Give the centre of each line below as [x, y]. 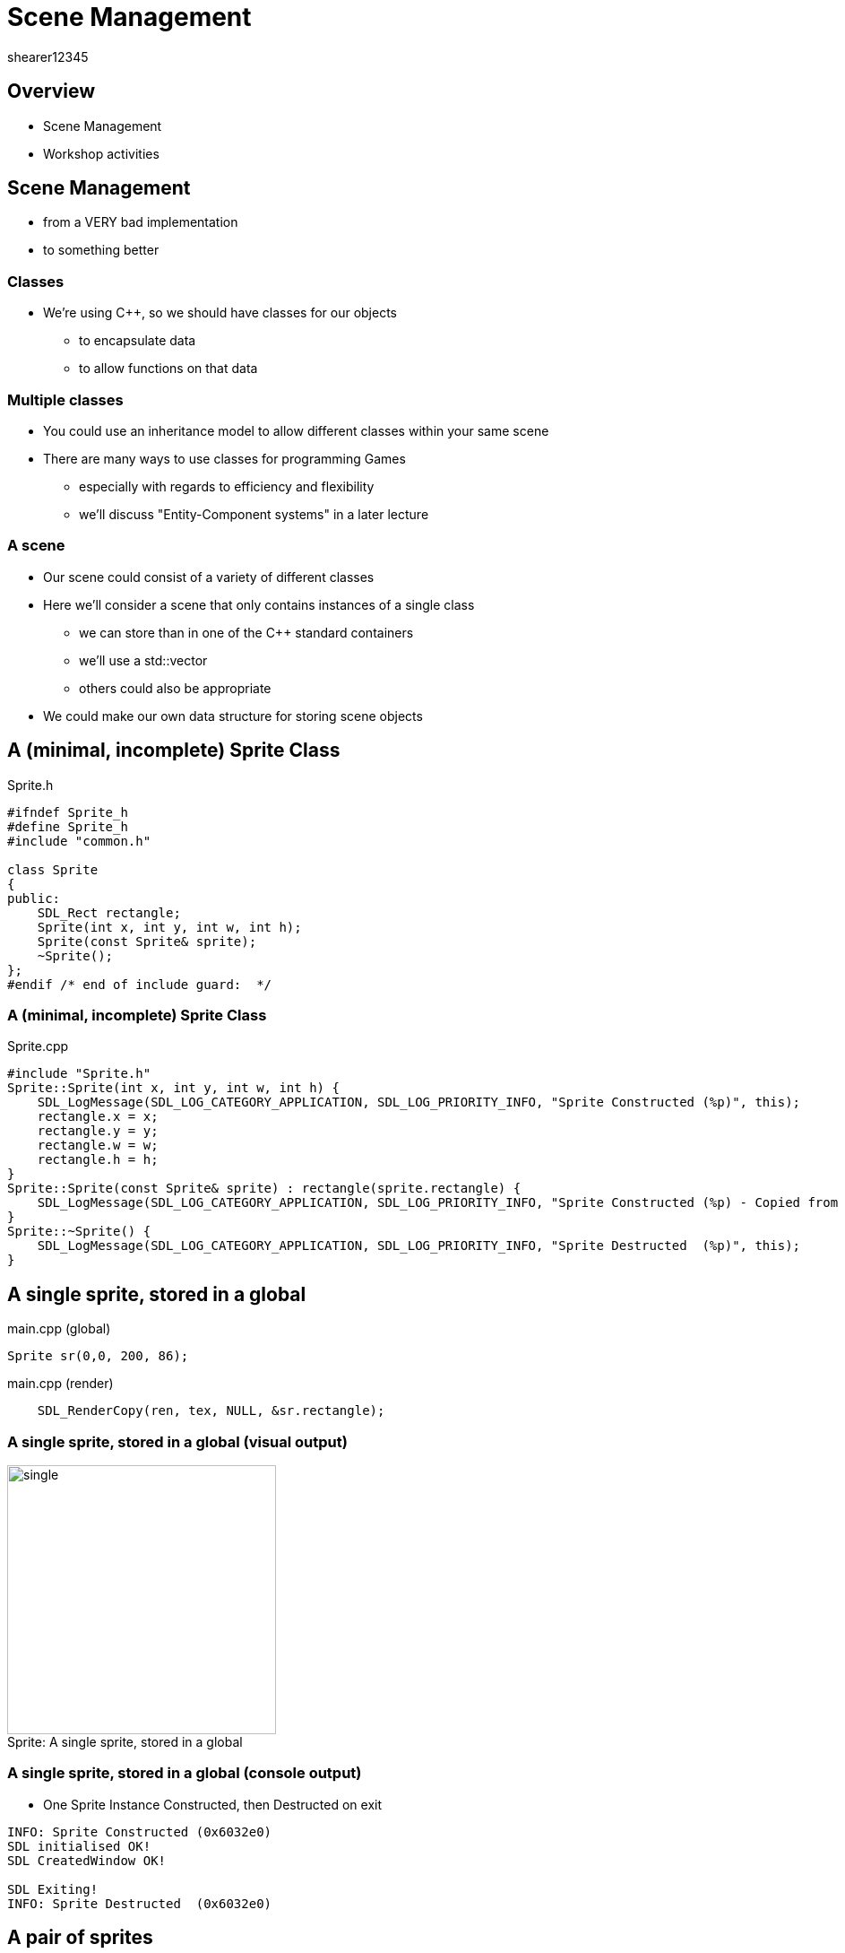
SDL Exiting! [53, 1889]
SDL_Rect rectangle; [109, 912]
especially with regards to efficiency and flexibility [227, 486]
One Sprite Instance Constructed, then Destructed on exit [213, 1804]
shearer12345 [48, 56]
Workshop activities [101, 153]
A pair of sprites [80, 1938]
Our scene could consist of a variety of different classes [209, 577]
